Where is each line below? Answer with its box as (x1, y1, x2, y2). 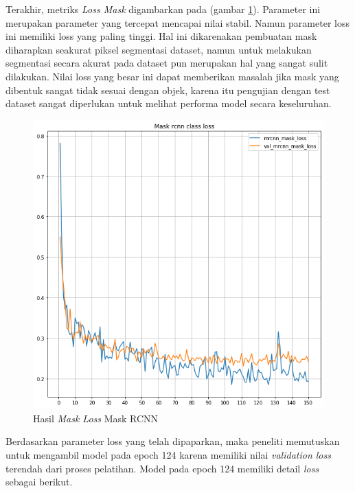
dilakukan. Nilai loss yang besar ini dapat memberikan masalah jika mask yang (5, 69, 339, 83)
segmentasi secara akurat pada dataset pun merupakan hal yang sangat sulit (5, 56, 328, 70)
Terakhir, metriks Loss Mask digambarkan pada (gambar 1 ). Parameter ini (5, 2, 321, 16)
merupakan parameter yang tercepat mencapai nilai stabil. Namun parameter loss (5, 15, 350, 30)
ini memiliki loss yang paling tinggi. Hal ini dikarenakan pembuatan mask (5, 29, 317, 43)
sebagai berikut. (5, 474, 73, 489)
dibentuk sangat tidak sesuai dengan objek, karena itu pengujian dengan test (5, 82, 330, 97)
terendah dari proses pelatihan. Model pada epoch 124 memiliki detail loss (5, 461, 319, 475)
